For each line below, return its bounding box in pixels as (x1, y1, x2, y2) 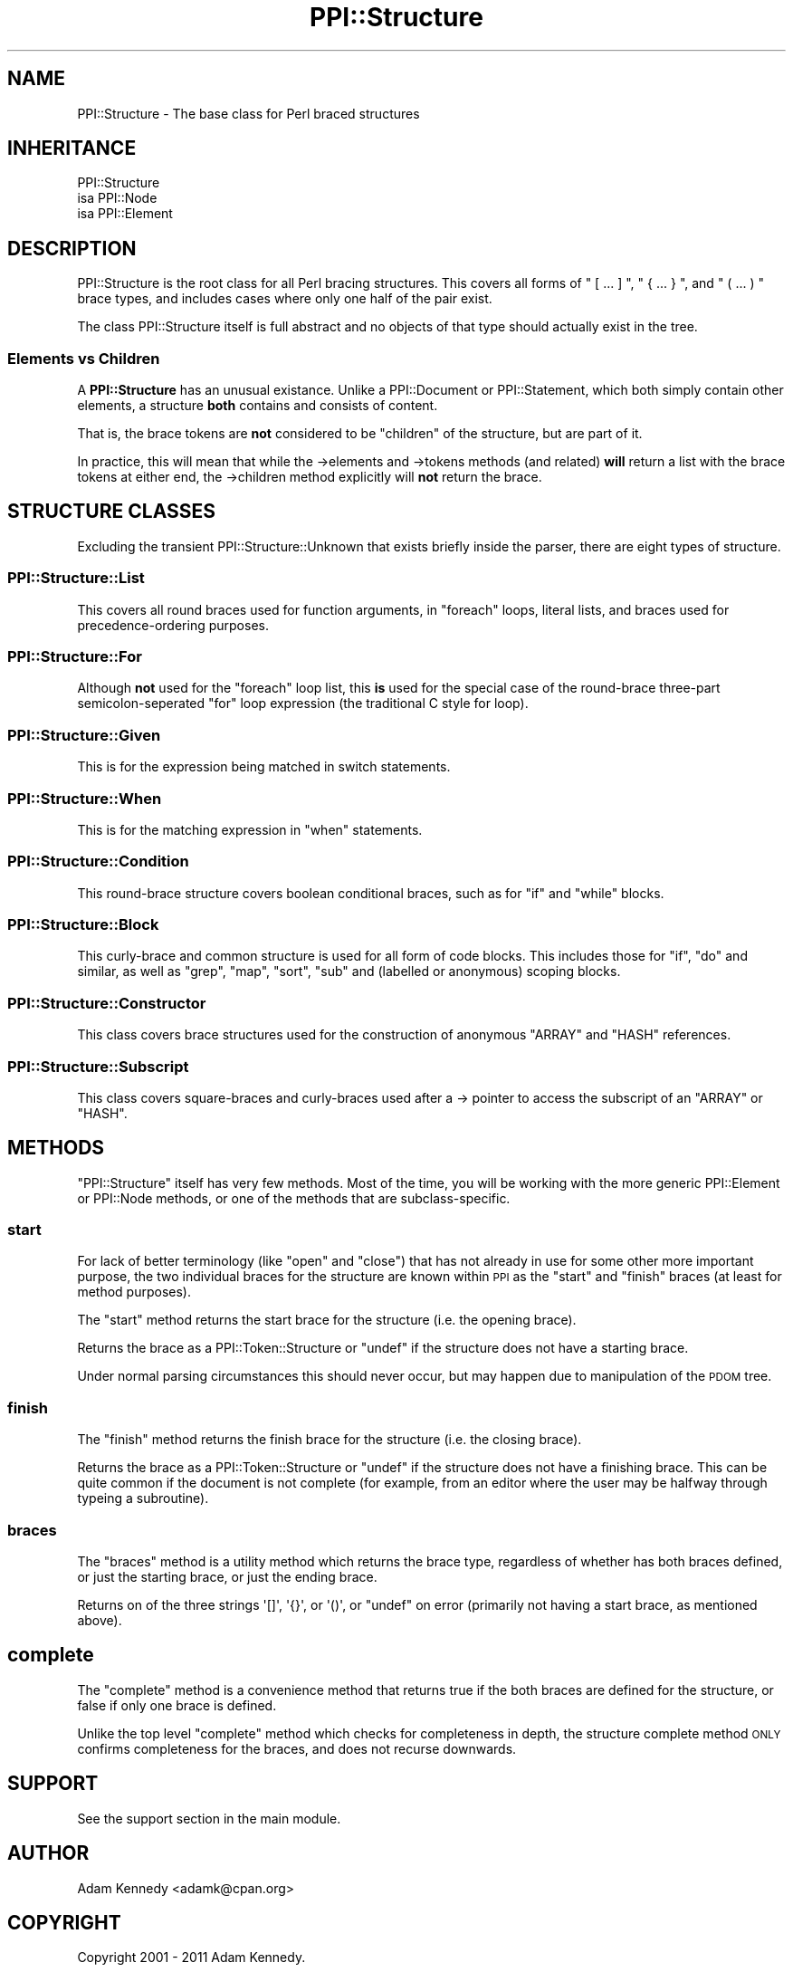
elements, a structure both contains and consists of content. (77, 397, 438, 414)
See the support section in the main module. (77, 1810, 341, 1826)
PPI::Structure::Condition (7, 852, 189, 871)
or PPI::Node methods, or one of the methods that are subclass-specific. (77, 1190, 511, 1206)
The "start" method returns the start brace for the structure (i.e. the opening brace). (77, 1312, 577, 1328)
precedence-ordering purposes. (77, 617, 269, 633)
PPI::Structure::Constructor (7, 993, 206, 1012)
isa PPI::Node (77, 190, 158, 206)
